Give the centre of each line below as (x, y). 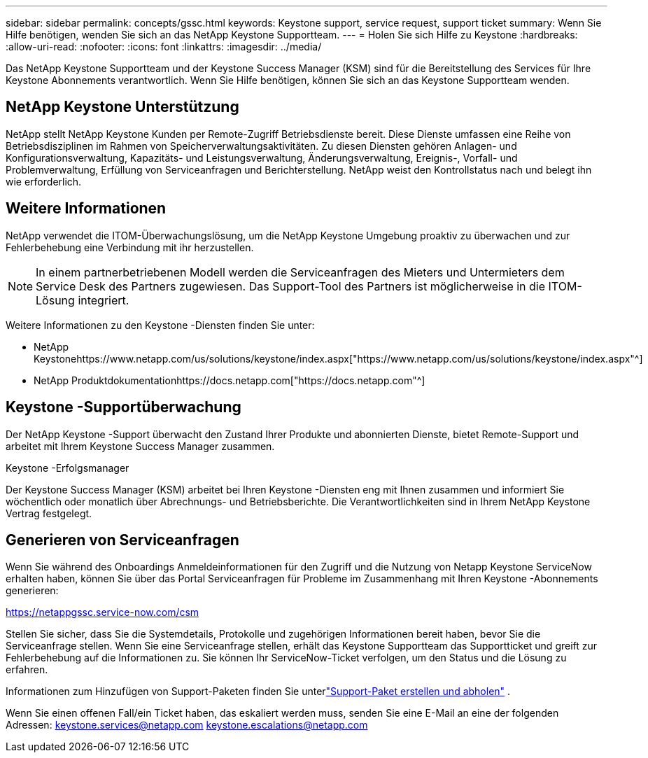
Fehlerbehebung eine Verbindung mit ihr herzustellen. (130, 247)
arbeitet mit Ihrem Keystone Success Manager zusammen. (140, 446)
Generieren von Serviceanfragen (122, 540)
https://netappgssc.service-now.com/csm (103, 612)
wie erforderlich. (44, 181)
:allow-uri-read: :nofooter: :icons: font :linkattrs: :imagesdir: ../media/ (164, 47)
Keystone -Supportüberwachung (124, 407)
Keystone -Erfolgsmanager (68, 468)
